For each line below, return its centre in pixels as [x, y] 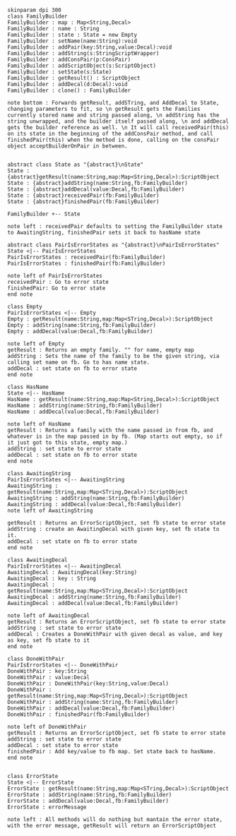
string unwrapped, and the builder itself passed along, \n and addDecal [118, 121]
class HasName [28, 387]
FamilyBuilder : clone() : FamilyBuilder [69, 90]
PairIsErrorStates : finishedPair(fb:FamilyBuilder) [87, 263]
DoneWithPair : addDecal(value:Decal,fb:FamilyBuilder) [91, 708]
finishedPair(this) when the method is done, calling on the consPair [113, 140]
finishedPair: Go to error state [57, 288]
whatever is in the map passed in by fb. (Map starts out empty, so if [115, 436]
